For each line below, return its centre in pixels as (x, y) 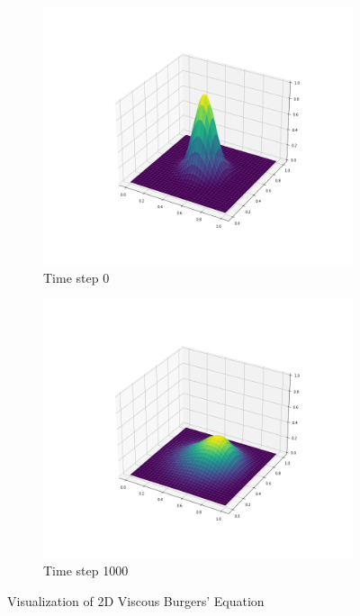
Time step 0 (76, 278)
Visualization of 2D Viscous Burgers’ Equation (136, 600)
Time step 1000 (86, 571)
